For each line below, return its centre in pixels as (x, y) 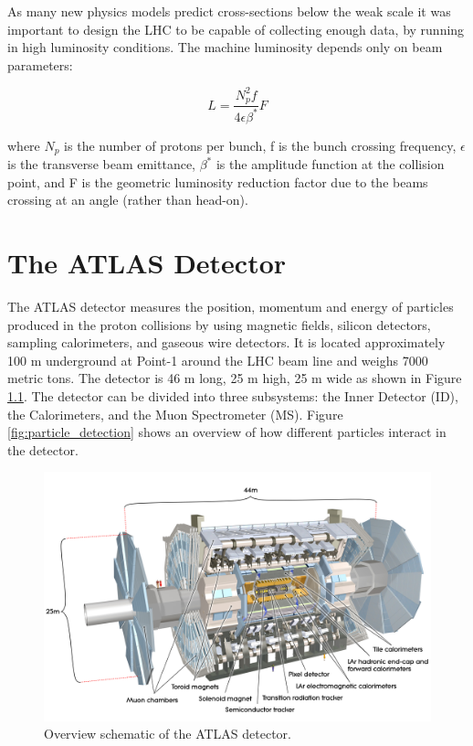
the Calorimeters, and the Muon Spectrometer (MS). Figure (175, 414)
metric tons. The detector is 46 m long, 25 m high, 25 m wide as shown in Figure (235, 378)
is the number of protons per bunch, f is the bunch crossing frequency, (260, 145)
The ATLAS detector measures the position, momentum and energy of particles (231, 307)
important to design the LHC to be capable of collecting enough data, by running (236, 29)
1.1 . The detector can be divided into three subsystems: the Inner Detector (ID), (233, 396)
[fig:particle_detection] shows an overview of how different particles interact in (227, 432)
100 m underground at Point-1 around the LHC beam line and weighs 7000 (218, 360)
